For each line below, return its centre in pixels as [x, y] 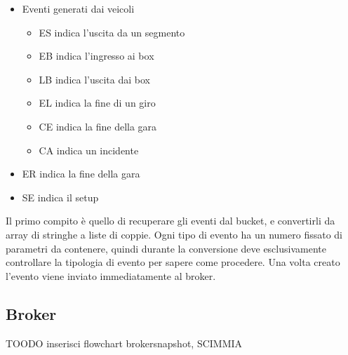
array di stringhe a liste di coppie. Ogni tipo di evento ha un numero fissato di [174, 234]
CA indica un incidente [89, 150]
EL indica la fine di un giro [97, 103]
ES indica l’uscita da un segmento [112, 32]
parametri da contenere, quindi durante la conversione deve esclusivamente [166, 248]
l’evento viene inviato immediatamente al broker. [111, 275]
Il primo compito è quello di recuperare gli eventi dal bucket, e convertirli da [170, 221]
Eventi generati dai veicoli [78, 8]
